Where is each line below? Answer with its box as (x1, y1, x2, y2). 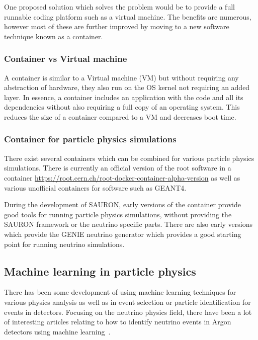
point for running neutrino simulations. (4, 238, 125, 249)
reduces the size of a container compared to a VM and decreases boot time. (4, 111, 236, 122)
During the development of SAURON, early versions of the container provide (4, 199, 241, 210)
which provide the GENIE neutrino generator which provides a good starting (4, 228, 241, 239)
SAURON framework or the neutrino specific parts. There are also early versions (4, 219, 253, 229)
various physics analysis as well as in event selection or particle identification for (4, 296, 251, 307)
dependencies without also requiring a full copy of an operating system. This (4, 102, 240, 112)
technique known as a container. (4, 31, 103, 41)
